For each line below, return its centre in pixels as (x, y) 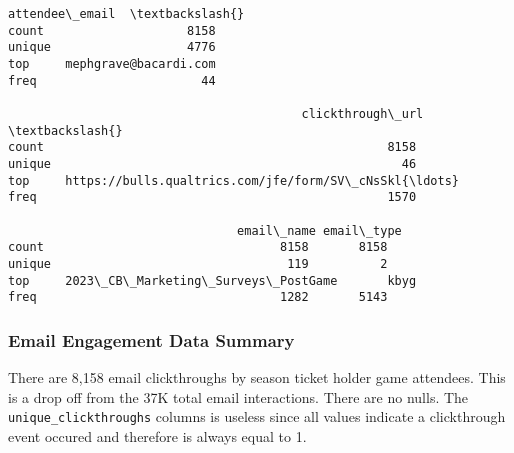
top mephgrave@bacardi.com (112, 63)
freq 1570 (212, 197)
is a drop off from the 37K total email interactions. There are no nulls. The (238, 396)
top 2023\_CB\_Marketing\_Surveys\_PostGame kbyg (212, 280)
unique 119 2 (198, 263)
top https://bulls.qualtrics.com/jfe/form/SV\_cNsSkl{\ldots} (234, 180)
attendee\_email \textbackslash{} (126, 14)
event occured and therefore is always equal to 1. (157, 435)
